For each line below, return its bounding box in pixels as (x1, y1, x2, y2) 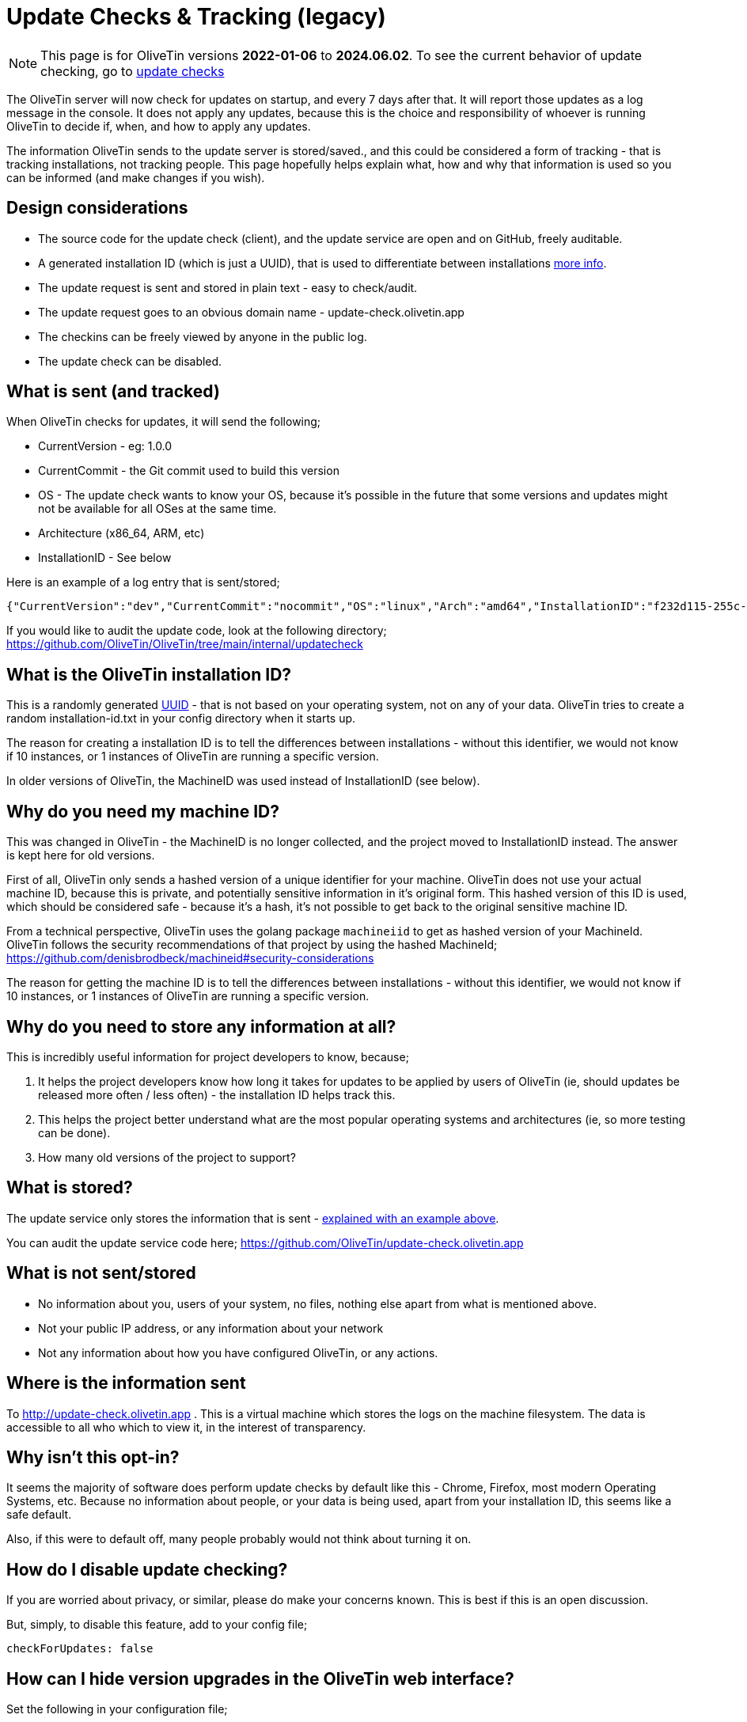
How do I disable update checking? (6, 1559, 288, 1580)
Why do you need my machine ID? (6, 801, 279, 821)
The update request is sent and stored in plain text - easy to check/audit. (38, 280, 418, 294)
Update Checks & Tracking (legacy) (6, 3, 386, 30)
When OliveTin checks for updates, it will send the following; (6, 415, 321, 429)
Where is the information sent (6, 1373, 246, 1394)
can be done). (38, 1125, 111, 1140)
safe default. (6, 1508, 72, 1522)
